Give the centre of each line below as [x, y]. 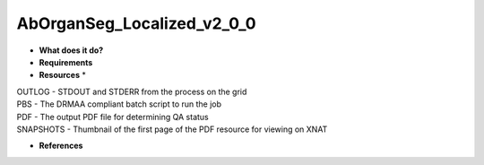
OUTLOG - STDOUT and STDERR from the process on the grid [132, 91]
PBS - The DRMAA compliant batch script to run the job [119, 104]
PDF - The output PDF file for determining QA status [113, 117]
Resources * [63, 75]
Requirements [66, 62]
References [61, 146]
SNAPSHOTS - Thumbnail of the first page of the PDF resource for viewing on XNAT [172, 129]
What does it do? [71, 50]
